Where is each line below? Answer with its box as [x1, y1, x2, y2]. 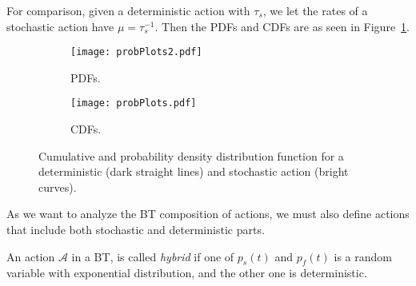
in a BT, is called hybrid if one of [71, 248, 234, 264]
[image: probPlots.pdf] [70, 97, 197, 109]
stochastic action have [6, 18, 114, 34]
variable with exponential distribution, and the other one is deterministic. [6, 264, 367, 281]
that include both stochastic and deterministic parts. [6, 221, 265, 238]
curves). [38, 178, 77, 195]
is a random [334, 248, 392, 264]
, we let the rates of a [262, 2, 368, 18]
